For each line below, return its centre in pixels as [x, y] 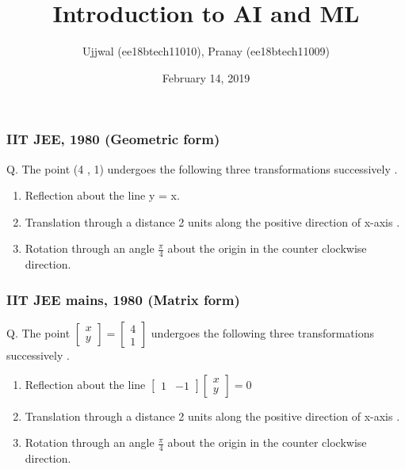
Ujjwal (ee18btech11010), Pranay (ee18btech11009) [206, 51]
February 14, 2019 [206, 77]
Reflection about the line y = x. [102, 195]
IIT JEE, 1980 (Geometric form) [113, 139]
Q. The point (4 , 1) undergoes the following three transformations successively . [202, 168]
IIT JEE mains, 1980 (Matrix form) [123, 299]
